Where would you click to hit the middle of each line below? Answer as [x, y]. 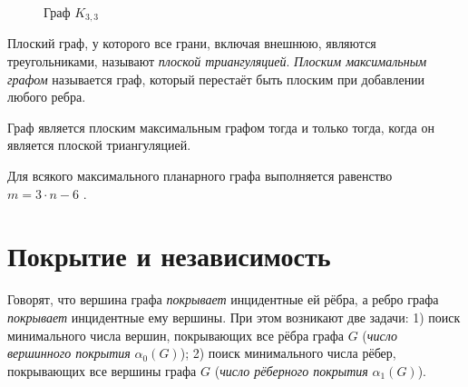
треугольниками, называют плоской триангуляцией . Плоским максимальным [217, 61]
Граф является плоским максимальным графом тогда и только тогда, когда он [221, 127]
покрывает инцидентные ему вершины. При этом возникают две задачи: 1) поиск [234, 317]
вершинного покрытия [69, 353]
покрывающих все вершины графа [102, 370]
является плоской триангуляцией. [99, 145]
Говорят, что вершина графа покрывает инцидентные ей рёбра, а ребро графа [223, 299]
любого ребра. [47, 97]
